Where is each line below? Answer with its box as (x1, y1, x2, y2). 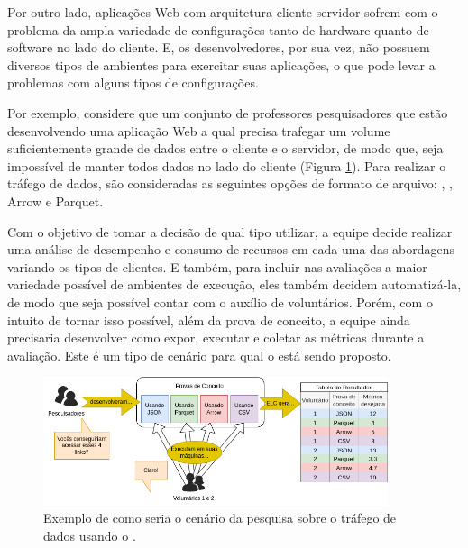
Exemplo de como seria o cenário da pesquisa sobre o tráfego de (43, 508, 397, 527)
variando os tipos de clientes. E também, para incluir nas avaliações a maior (7, 257, 427, 276)
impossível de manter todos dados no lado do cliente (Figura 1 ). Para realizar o (7, 156, 446, 175)
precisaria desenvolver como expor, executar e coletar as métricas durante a (7, 328, 425, 347)
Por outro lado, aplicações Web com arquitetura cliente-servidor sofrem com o (7, 3, 438, 21)
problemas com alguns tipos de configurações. (7, 73, 259, 92)
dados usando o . (43, 525, 136, 544)
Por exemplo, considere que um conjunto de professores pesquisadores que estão (7, 103, 448, 122)
